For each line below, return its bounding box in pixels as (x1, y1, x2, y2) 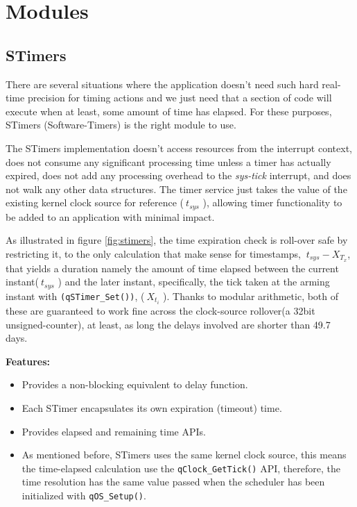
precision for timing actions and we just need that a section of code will (27, 90, 332, 105)
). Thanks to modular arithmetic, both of (163, 288, 339, 303)
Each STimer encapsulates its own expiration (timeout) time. (21, 400, 282, 415)
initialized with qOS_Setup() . (21, 488, 146, 502)
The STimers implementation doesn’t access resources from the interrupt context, (6, 140, 352, 155)
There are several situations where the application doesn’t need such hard (6, 76, 319, 91)
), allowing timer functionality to (202, 195, 342, 210)
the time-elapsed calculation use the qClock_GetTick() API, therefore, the (21, 460, 340, 475)
